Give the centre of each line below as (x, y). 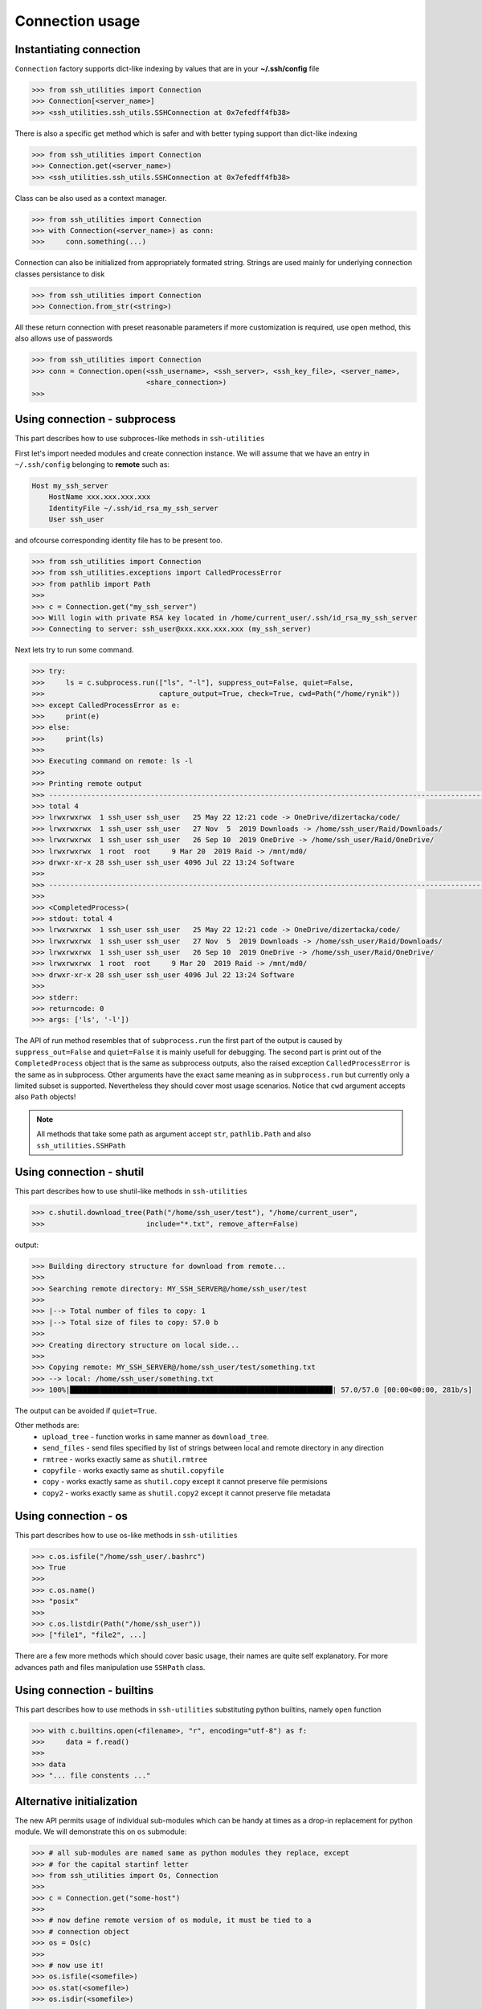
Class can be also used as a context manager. (91, 198)
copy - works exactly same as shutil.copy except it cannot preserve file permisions (185, 1482)
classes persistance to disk (60, 274)
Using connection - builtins (84, 1690)
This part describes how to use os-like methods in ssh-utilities (127, 1535)
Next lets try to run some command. (74, 650)
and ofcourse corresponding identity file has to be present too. (119, 540)
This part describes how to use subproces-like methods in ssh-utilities (140, 439)
